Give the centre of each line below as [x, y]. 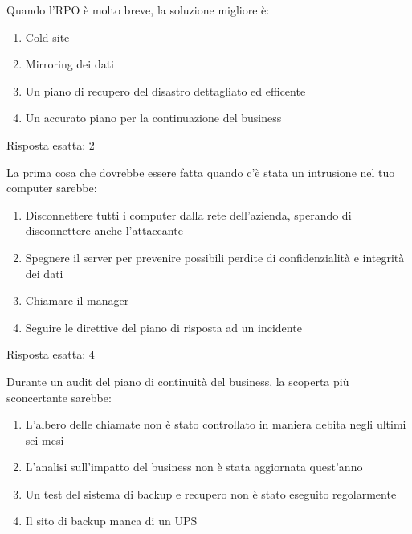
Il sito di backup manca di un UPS [111, 521]
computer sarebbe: [52, 188]
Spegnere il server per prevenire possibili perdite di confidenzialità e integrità [215, 257]
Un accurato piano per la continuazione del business [153, 118]
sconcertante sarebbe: [59, 397]
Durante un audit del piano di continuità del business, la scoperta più [178, 381]
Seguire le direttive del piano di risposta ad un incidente [163, 327]
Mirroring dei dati [70, 64]
